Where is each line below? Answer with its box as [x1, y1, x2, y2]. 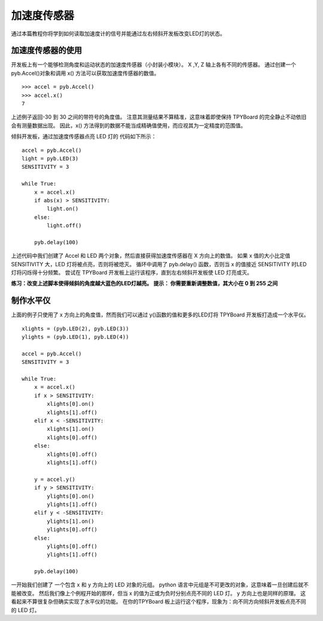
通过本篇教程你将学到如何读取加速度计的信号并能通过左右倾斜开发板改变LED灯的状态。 [11, 30, 226, 37]
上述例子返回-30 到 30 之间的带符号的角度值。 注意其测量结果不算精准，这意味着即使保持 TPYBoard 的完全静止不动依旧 [11, 114, 307, 121]
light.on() [47, 205, 79, 212]
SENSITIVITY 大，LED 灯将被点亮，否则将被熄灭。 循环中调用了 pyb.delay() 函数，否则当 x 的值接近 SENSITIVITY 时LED [11, 260, 307, 267]
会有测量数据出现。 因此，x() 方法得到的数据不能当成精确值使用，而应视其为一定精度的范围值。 [11, 121, 246, 129]
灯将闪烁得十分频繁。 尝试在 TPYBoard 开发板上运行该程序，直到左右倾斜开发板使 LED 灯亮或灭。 [11, 269, 252, 276]
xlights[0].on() [47, 401, 95, 407]
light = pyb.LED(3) [22, 155, 79, 162]
